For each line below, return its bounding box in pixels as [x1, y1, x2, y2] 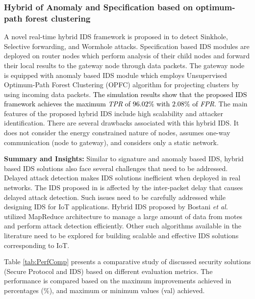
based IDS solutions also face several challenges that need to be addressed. [4, 163, 228, 173]
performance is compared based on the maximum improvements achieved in [4, 275, 231, 286]
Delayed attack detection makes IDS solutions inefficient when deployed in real [4, 173, 241, 183]
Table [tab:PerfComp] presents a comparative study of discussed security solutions [4, 256, 251, 267]
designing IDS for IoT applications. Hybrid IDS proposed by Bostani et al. [4, 201, 228, 212]
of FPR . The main [192, 99, 248, 109]
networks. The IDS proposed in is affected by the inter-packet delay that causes [4, 182, 243, 193]
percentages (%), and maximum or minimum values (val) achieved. [4, 285, 205, 295]
